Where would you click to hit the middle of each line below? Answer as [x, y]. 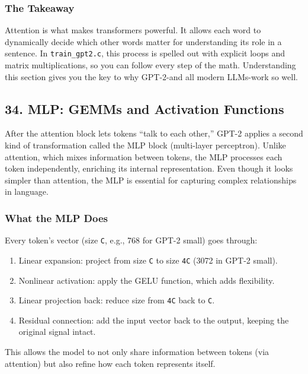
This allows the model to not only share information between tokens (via [137, 351]
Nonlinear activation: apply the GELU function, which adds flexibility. [147, 280]
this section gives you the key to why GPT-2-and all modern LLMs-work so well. [151, 76]
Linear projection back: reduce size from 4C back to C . [117, 300]
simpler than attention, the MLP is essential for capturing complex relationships [151, 180]
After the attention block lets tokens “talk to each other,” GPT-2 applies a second [154, 133]
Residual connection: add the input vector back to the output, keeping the [154, 320]
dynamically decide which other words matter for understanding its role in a [143, 41]
